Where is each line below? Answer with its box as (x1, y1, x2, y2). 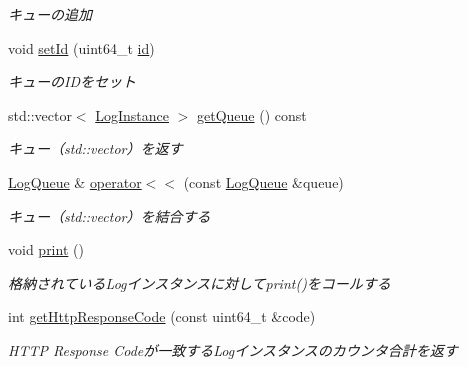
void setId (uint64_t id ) (8, 37, 155, 58)
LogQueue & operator (8, 171, 142, 192)
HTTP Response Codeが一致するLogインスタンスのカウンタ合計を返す (8, 339, 458, 360)
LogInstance (95, 104, 170, 125)
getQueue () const (197, 104, 307, 125)
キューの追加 (8, 4, 92, 24)
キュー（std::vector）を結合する (8, 205, 211, 226)
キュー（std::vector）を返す (8, 138, 183, 159)
